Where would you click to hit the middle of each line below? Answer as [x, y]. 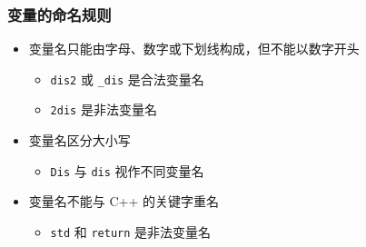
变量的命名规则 [59, 14]
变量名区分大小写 [79, 140]
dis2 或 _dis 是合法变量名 [127, 79]
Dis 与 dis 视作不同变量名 [127, 170]
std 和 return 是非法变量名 [131, 231]
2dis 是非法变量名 [104, 109]
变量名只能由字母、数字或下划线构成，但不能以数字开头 [194, 49]
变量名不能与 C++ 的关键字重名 [124, 201]
